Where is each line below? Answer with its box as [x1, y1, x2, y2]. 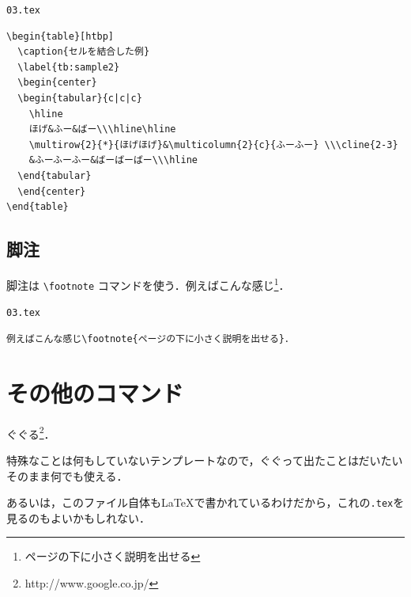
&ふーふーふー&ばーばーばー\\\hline [28, 154, 198, 166]
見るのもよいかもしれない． [6, 509, 150, 526]
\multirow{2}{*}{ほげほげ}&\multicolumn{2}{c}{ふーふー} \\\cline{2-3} [28, 139, 398, 150]
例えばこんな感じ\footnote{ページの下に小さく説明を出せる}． [6, 333, 294, 344]
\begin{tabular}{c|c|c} [17, 93, 142, 105]
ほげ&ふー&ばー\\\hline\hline [28, 124, 176, 135]
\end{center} [17, 185, 86, 197]
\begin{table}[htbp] [6, 30, 115, 42]
